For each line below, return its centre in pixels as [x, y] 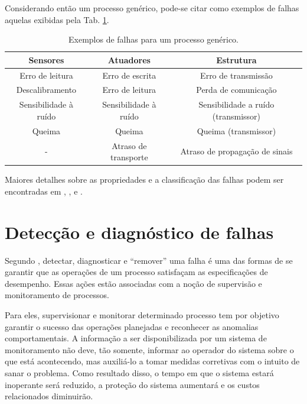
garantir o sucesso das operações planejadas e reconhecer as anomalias [132, 326]
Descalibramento [46, 90]
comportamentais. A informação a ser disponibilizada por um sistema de [136, 338]
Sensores [46, 59]
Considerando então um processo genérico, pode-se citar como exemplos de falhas [152, 8]
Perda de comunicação [236, 90]
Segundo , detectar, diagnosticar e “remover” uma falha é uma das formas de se [149, 260]
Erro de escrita [129, 75]
